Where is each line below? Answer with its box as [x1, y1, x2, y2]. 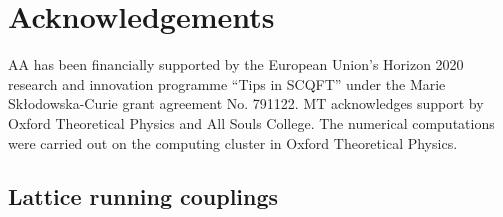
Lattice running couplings [8, 181, 279, 212]
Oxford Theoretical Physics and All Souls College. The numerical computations [8, 112, 495, 133]
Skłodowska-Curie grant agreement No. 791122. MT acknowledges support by [8, 93, 484, 114]
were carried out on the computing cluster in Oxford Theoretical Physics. [8, 132, 458, 153]
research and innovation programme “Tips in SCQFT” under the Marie [8, 73, 446, 94]
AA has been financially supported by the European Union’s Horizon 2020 [8, 54, 464, 75]
